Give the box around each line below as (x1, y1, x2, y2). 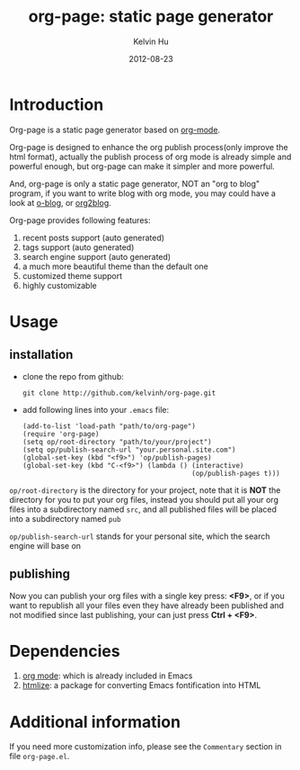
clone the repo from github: (22, 371, 124, 381)
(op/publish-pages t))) (191, 469, 280, 478)
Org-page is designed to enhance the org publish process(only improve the (9, 141, 289, 152)
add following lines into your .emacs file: (22, 404, 169, 415)
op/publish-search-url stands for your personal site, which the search (9, 531, 270, 542)
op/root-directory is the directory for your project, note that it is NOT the (9, 484, 281, 496)
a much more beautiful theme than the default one (22, 261, 208, 272)
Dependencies (9, 640, 120, 661)
